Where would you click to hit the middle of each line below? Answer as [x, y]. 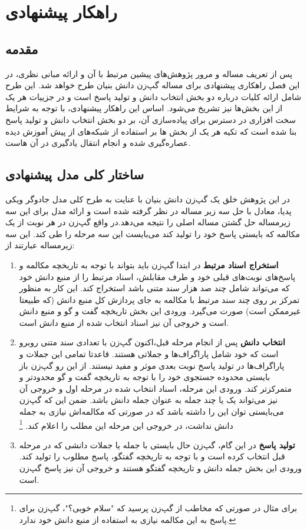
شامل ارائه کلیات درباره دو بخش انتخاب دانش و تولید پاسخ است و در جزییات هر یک [153, 96]
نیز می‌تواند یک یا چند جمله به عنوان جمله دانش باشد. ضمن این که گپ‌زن [148, 400]
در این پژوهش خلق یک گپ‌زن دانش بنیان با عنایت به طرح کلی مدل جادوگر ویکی [148, 199]
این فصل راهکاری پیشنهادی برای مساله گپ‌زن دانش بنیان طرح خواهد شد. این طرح [153, 85]
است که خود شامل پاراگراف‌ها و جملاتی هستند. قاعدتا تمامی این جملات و [149, 354]
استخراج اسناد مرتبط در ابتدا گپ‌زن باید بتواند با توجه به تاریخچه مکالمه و [149, 264]
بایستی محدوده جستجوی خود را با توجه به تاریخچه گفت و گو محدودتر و [145, 377]
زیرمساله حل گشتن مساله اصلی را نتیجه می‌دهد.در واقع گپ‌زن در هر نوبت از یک [148, 222]
